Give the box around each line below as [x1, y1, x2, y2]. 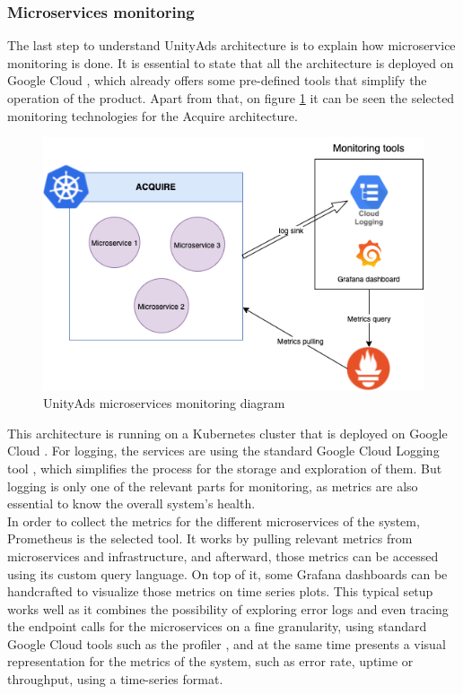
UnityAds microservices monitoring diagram [43, 394, 285, 412]
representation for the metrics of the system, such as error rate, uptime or [7, 652, 414, 671]
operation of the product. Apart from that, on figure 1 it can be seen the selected [7, 89, 455, 107]
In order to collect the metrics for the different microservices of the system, [7, 511, 420, 530]
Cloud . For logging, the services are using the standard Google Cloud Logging [7, 441, 440, 460]
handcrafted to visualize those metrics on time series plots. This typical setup [7, 582, 433, 601]
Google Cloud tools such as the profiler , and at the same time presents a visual [7, 634, 446, 653]
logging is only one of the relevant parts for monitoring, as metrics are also [7, 476, 418, 495]
